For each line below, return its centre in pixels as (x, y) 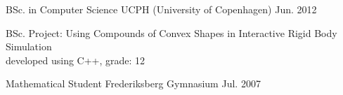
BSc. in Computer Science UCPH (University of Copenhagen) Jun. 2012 (161, 9)
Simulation (29, 46)
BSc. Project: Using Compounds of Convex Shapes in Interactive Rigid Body (171, 32)
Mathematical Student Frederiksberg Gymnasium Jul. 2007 (133, 83)
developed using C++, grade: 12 (76, 60)
